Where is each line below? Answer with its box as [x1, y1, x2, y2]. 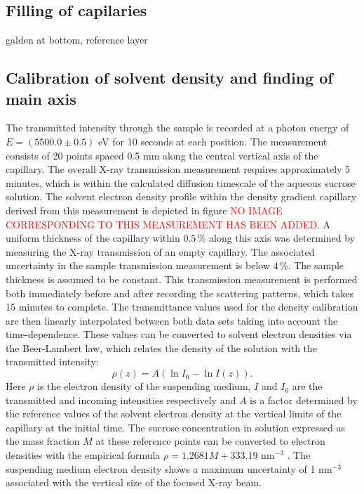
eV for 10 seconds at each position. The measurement [98, 134, 328, 148]
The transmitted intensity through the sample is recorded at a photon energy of [6, 120, 349, 135]
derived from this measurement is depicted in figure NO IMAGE [6, 202, 283, 217]
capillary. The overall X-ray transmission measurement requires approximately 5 [6, 162, 351, 176]
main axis [6, 87, 76, 109]
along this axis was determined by [209, 230, 355, 245]
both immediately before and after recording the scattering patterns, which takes [6, 285, 353, 300]
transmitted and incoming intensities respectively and [6, 392, 236, 407]
